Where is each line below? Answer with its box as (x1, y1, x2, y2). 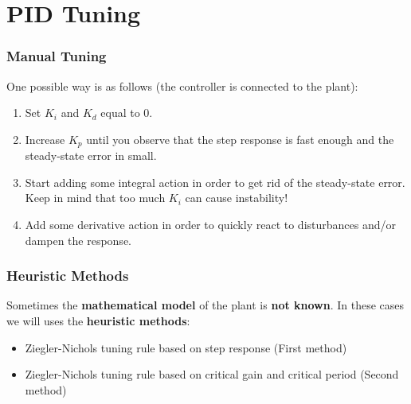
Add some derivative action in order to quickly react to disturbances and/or (25, 216, 396, 233)
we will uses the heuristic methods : (6, 313, 190, 329)
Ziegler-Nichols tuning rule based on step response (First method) (25, 339, 347, 355)
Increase (25, 130, 65, 147)
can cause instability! (185, 189, 288, 206)
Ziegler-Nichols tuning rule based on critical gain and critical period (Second (25, 366, 399, 383)
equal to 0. (100, 104, 153, 121)
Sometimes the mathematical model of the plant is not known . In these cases (6, 297, 405, 313)
